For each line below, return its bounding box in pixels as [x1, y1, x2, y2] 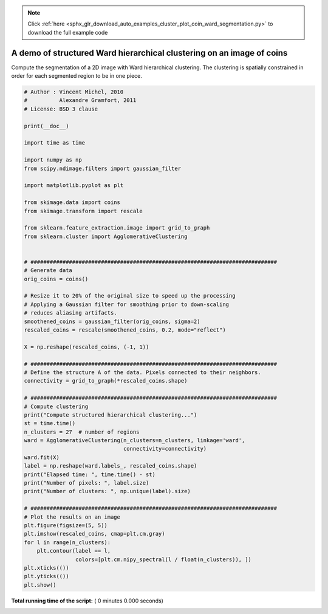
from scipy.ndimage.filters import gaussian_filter [24, 165, 182, 172]
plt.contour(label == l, [36, 547, 111, 554]
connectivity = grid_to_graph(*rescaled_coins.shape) [24, 377, 188, 384]
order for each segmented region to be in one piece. [11, 72, 142, 80]
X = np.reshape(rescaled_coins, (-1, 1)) [24, 343, 149, 350]
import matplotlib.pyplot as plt [24, 182, 124, 189]
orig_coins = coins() [24, 275, 89, 282]
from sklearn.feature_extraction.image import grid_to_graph [24, 225, 210, 231]
